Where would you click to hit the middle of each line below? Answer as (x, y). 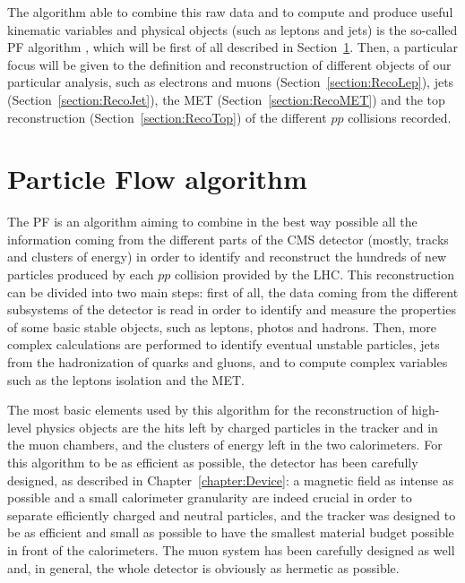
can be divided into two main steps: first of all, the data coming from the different (233, 291)
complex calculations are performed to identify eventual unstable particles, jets (224, 344)
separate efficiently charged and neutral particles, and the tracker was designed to (232, 514)
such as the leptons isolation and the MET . (126, 379)
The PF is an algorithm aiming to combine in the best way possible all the (212, 222)
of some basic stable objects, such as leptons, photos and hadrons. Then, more (222, 326)
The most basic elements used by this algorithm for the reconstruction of (207, 410)
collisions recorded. (400, 117)
